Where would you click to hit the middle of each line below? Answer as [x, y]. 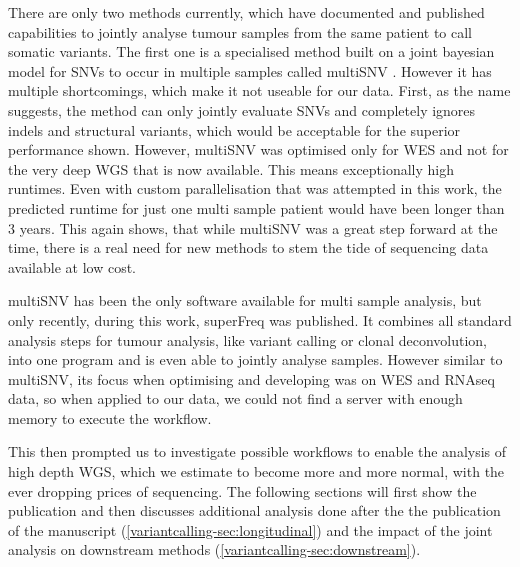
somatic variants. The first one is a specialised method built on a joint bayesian [251, 51]
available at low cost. [72, 266]
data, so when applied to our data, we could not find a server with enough [235, 398]
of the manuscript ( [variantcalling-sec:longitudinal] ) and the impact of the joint [250, 529]
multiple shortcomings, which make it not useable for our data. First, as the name [259, 90]
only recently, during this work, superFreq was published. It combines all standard [260, 319]
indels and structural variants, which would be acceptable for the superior [234, 129]
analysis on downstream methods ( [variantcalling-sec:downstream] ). [214, 549]
